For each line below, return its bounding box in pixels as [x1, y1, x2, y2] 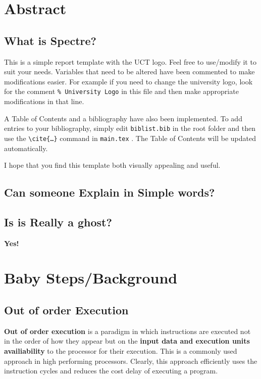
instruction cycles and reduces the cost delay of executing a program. [4, 365, 218, 376]
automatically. [4, 143, 48, 153]
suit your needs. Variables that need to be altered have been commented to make [4, 66, 255, 77]
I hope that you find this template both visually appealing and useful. [4, 160, 221, 170]
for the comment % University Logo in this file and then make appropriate [4, 86, 239, 97]
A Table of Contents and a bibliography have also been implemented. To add [4, 113, 242, 123]
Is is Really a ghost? [4, 214, 112, 229]
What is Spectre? [4, 32, 96, 48]
